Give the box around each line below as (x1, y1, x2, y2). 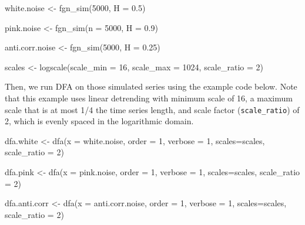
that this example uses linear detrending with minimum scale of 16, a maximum (5, 91, 293, 104)
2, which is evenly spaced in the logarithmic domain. (5, 115, 194, 127)
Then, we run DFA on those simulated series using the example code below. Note (5, 80, 297, 93)
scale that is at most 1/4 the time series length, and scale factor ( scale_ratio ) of (5, 103, 300, 115)
